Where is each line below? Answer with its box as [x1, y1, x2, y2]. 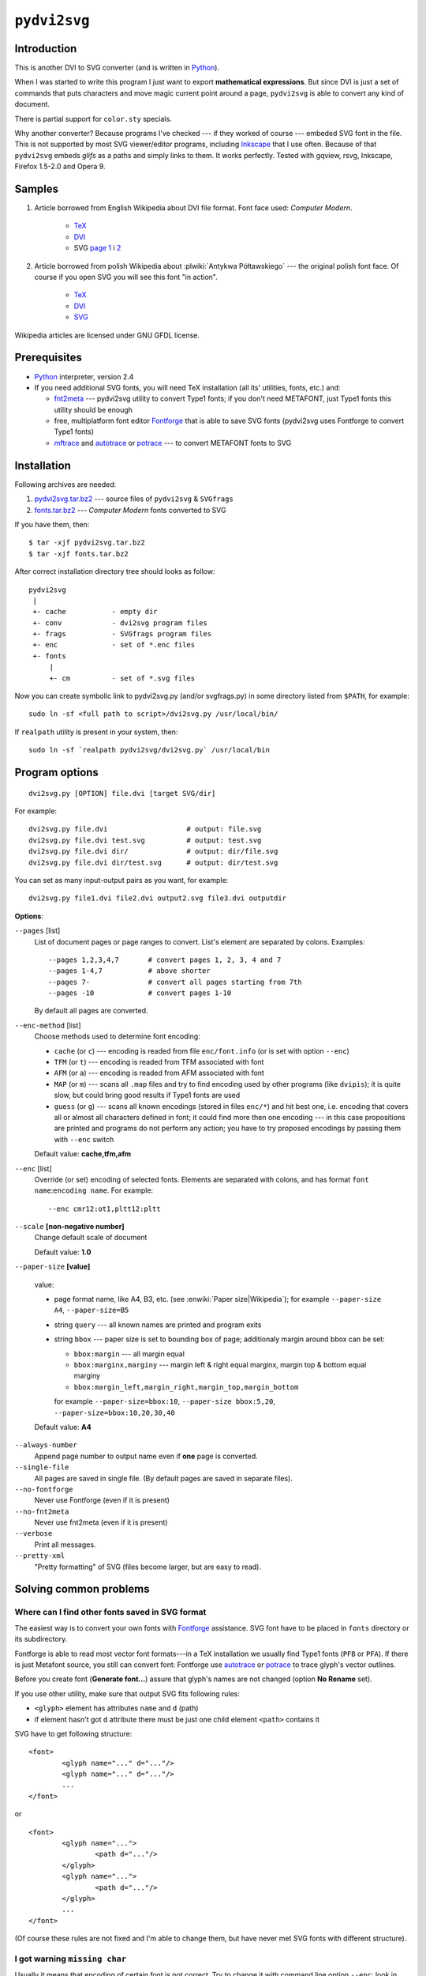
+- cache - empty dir [32, 607, 158, 617]
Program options [14, 766, 99, 779]
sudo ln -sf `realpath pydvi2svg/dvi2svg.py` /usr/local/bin [28, 745, 270, 755]
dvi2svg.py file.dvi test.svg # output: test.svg [28, 835, 262, 845]
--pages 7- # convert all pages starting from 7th [48, 977, 303, 986]
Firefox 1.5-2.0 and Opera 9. [14, 162, 106, 172]
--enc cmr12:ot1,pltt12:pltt [48, 1204, 161, 1213]
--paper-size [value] [14, 1261, 91, 1272]
